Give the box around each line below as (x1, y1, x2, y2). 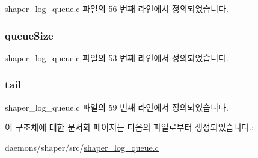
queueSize (5, 28, 54, 43)
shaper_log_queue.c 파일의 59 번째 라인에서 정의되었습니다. (5, 100, 229, 113)
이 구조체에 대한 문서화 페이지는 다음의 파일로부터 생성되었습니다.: (5, 121, 254, 133)
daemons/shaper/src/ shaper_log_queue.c (5, 141, 159, 153)
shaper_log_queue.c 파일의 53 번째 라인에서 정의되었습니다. (5, 51, 229, 64)
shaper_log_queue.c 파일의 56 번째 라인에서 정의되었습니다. (5, 2, 229, 14)
